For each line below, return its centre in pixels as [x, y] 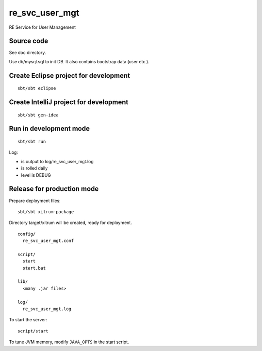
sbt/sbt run [32, 142]
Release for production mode [54, 189]
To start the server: [28, 320]
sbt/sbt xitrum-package [46, 212]
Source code [29, 41]
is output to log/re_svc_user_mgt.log [57, 161]
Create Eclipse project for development [70, 75]
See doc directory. [27, 53]
